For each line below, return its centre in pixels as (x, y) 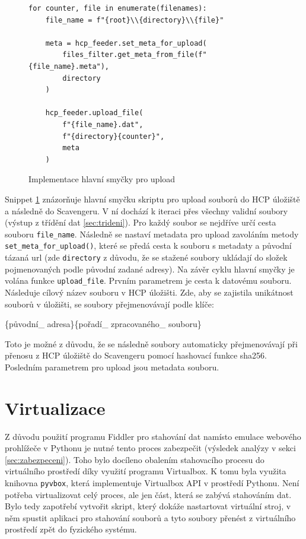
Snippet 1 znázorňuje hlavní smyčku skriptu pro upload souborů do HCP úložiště (152, 199)
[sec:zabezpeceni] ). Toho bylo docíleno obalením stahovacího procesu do (135, 459)
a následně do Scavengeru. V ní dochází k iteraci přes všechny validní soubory (146, 210)
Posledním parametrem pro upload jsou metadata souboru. (112, 367)
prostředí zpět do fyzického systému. (71, 529)
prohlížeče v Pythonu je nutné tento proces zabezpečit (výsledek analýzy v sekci (150, 448)
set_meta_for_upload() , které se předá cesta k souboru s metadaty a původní (148, 245)
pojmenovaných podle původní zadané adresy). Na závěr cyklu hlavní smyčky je (150, 269)
